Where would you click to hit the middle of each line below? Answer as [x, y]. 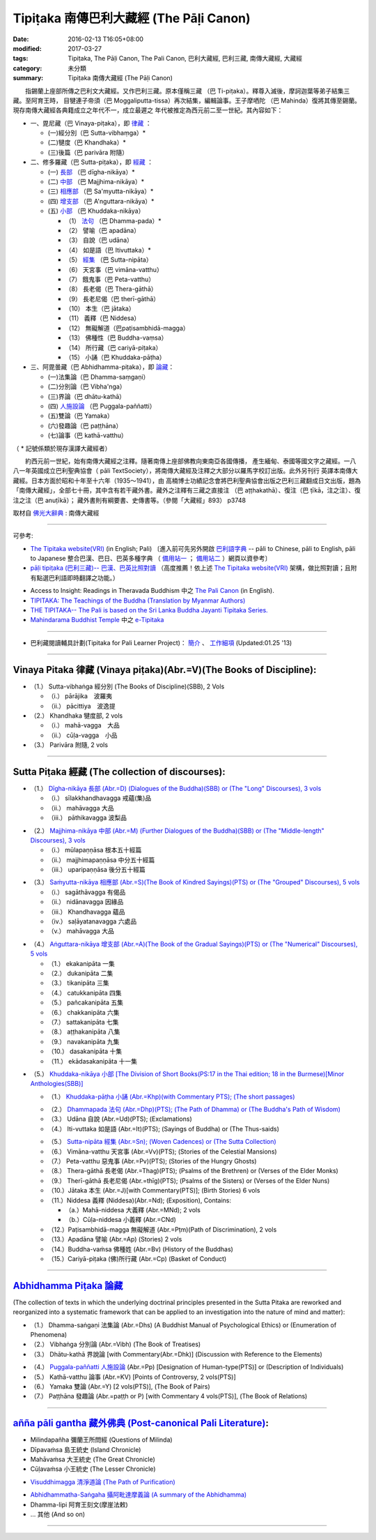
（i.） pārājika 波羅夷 [80, 696]
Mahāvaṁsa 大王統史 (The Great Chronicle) [93, 1459]
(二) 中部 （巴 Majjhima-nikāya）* [96, 182]
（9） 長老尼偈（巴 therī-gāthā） [112, 299]
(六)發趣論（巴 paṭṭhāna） [85, 425]
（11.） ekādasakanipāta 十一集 [92, 1061]
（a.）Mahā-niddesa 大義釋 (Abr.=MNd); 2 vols [133, 1209]
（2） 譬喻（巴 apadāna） [103, 230]
